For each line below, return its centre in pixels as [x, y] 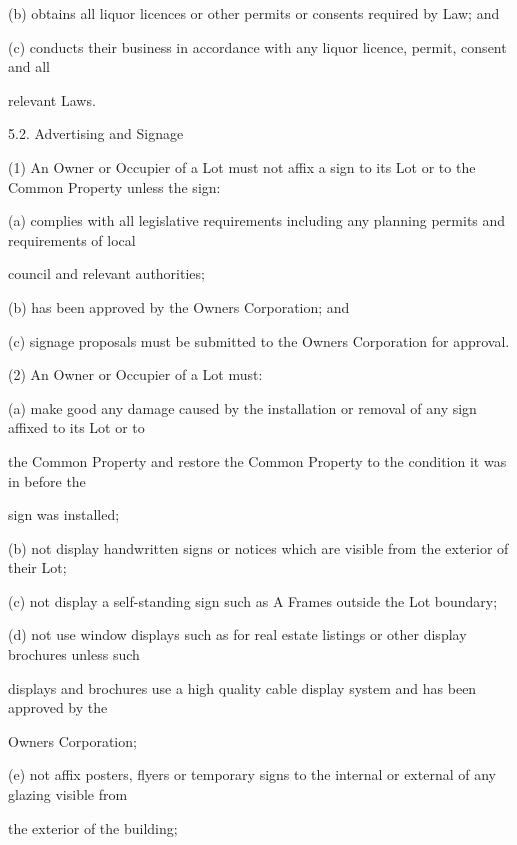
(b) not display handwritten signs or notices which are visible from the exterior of [258, 547]
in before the [47, 480]
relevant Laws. [52, 99]
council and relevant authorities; [106, 273]
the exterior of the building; [93, 827]
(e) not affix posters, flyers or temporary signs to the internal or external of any [252, 774]
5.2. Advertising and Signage [96, 133]
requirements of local [72, 239]
